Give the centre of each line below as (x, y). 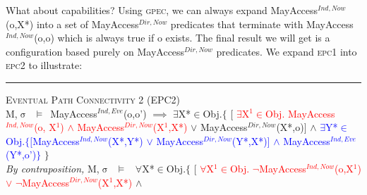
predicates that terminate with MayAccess (262, 24)
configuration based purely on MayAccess (95, 51)
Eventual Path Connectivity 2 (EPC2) (93, 99)
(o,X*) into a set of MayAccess (72, 24)
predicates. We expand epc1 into (287, 51)
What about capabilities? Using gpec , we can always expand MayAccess (162, 10)
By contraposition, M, (53, 168)
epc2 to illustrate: (44, 65)
